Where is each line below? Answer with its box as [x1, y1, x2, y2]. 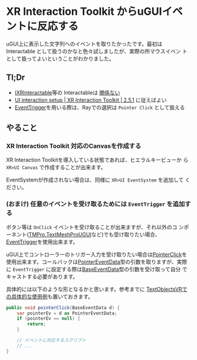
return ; [27, 321, 46, 327]
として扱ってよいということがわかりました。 [6, 55, 114, 62]
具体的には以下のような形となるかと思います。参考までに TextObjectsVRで [6, 286, 188, 293]
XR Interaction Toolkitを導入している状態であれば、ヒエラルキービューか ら [6, 157, 189, 164]
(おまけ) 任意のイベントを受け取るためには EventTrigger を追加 [6, 200, 185, 208]
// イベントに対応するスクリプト [17, 338, 87, 343]
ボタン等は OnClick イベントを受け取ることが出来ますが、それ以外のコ [6, 223, 178, 231]
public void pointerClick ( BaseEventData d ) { [6, 304, 120, 310]
